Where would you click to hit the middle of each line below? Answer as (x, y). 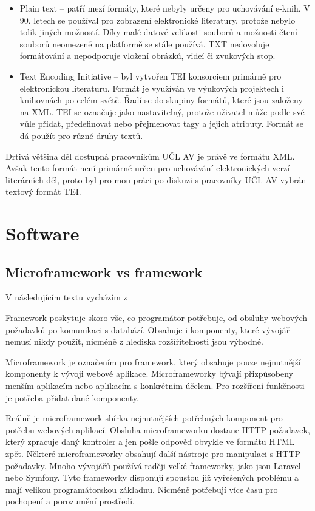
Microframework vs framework (104, 272)
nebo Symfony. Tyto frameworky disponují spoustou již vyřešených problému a (152, 477)
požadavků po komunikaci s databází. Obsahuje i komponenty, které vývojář (148, 329)
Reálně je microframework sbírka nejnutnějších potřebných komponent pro (144, 418)
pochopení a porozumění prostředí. (70, 501)
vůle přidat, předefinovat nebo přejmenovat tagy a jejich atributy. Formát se (161, 124)
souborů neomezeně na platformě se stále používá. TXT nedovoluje (144, 43)
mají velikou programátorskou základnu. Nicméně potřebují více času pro (142, 489)
